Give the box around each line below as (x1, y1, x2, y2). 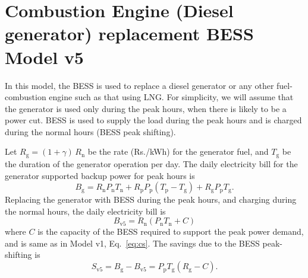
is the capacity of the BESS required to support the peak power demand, (37, 225, 304, 238)
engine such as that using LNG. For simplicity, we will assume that (49, 91, 294, 103)
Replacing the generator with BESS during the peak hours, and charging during (5, 193, 297, 206)
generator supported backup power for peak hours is (5, 169, 195, 181)
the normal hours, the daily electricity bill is (5, 204, 166, 217)
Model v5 (5, 44, 84, 69)
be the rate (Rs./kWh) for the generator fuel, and (87, 145, 269, 158)
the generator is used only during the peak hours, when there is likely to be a (5, 102, 287, 114)
